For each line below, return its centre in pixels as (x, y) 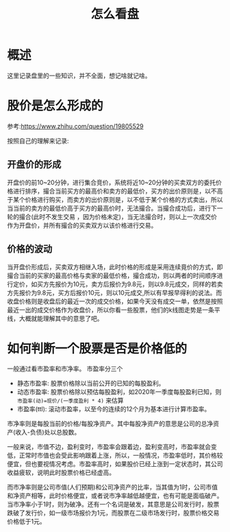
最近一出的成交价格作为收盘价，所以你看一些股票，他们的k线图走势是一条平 (114, 310)
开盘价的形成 (34, 164)
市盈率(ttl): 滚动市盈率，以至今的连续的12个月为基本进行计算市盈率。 (114, 409)
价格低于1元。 (26, 522)
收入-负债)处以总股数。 (48, 432)
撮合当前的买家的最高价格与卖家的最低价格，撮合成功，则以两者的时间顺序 (112, 275)
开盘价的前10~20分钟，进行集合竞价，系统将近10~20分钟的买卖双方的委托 (112, 182)
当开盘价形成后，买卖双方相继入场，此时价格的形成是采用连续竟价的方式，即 (115, 267)
